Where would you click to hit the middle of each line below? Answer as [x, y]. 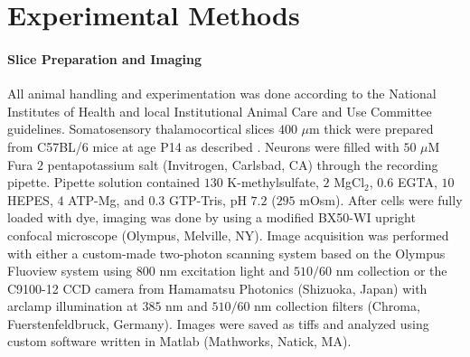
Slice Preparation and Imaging [105, 58]
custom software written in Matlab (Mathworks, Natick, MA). [179, 341]
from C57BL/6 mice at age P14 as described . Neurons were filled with [203, 146]
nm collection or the [391, 271]
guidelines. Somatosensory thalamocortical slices [141, 129]
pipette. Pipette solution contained [104, 182]
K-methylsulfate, [273, 182]
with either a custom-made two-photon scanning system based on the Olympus [226, 253]
